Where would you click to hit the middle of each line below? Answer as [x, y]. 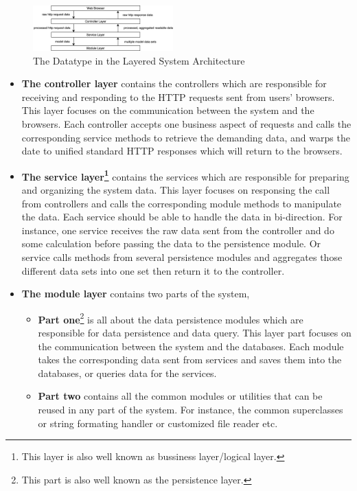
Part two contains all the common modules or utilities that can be [180, 396]
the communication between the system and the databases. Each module [191, 346]
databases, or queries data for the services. [127, 373]
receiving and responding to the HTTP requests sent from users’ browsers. [178, 96]
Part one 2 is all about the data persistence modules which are [171, 318]
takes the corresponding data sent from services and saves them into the [190, 359]
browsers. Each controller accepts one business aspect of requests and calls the [186, 123]
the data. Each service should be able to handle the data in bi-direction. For [182, 217]
